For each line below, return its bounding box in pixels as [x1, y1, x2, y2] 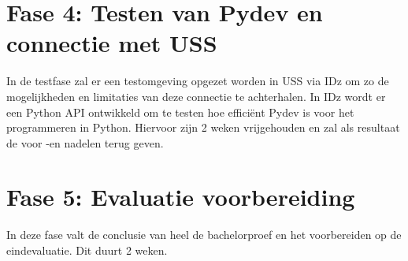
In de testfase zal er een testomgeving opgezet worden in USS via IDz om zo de [6, 73, 389, 89]
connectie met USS [6, 27, 217, 59]
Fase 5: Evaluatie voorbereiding [6, 181, 355, 213]
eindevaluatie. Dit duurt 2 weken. [6, 242, 168, 258]
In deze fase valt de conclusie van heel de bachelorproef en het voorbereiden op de [6, 226, 402, 243]
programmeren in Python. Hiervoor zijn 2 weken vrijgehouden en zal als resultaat [6, 119, 400, 136]
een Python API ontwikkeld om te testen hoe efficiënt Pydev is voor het [6, 103, 354, 120]
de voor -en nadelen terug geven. [6, 134, 164, 151]
